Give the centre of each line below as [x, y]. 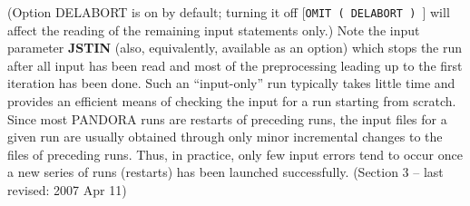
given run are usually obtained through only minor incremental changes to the [225, 137]
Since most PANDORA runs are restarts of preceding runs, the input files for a [227, 118]
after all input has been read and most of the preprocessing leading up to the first [235, 65]
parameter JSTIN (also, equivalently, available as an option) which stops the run [235, 48]
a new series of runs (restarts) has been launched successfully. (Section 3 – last [225, 172]
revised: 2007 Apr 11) [67, 190]
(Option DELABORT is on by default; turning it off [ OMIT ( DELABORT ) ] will [229, 12]
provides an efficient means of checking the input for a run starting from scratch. [232, 101]
